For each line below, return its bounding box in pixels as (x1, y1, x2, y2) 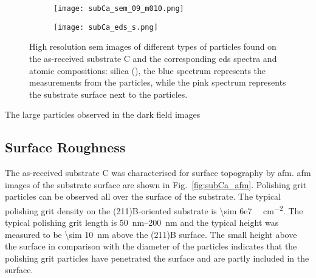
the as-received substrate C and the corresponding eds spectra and (29, 52, 277, 64)
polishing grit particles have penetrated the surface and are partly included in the (5, 251, 309, 264)
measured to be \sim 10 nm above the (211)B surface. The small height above (5, 228, 297, 240)
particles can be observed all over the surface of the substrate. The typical (5, 190, 281, 203)
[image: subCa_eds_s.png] (53, 22, 158, 32)
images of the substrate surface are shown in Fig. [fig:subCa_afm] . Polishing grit (5, 178, 307, 191)
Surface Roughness (5, 138, 126, 157)
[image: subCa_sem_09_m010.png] (53, 4, 184, 13)
